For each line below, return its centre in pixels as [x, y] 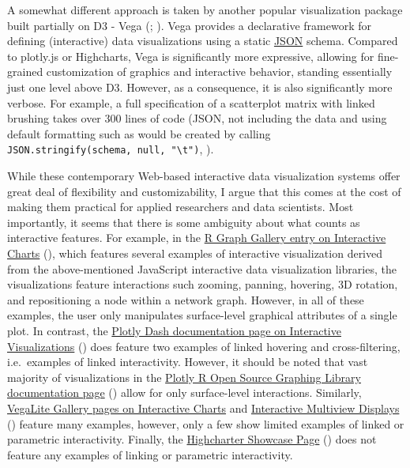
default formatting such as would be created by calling [139, 133]
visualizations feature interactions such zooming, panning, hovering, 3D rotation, [203, 284]
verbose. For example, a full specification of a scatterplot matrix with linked [191, 102]
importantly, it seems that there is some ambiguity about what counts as [184, 222]
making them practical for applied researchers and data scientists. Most [181, 207]
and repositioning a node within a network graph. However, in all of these [186, 299]
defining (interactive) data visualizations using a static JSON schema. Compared [203, 41]
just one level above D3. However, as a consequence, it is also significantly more [200, 87]
